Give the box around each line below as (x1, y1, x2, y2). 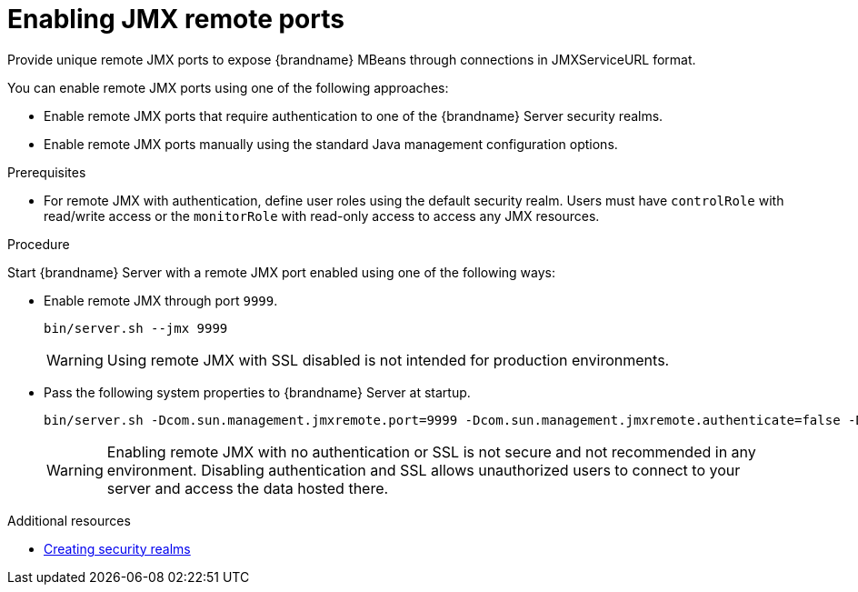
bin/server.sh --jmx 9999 (44, 320, 228, 336)
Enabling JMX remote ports (7, 4, 344, 35)
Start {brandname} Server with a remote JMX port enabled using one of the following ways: (7, 264, 556, 280)
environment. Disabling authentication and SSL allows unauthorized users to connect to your (106, 460, 741, 479)
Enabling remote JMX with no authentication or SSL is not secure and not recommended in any (106, 442, 756, 461)
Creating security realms (44, 540, 191, 557)
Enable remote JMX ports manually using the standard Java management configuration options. (44, 135, 618, 152)
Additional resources (7, 512, 131, 528)
